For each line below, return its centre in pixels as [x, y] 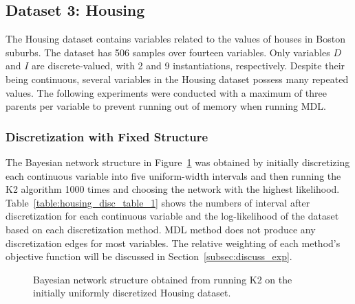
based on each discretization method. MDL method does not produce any [161, 229]
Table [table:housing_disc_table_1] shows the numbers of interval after [158, 202]
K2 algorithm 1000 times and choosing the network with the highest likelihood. [173, 189]
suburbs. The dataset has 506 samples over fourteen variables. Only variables [168, 52]
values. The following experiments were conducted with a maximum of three [166, 92]
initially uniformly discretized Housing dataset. [132, 293]
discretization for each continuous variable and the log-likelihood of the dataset [172, 216]
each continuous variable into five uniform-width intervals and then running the [173, 175]
